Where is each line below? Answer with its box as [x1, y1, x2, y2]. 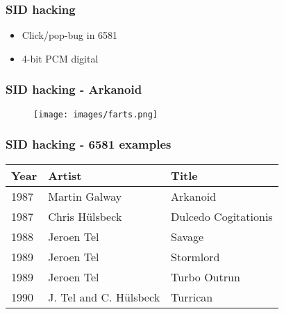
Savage [171, 228, 204, 245]
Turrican [171, 288, 213, 305]
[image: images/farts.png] [33, 109, 158, 119]
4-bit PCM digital [22, 51, 99, 65]
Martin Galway [48, 188, 122, 204]
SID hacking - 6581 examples [6, 135, 172, 153]
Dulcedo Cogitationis [171, 208, 273, 224]
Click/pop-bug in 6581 [22, 28, 118, 42]
